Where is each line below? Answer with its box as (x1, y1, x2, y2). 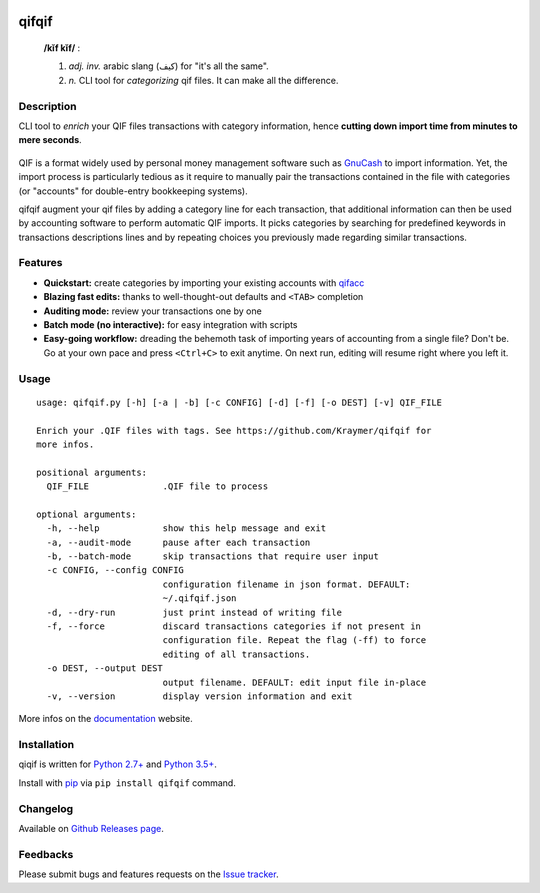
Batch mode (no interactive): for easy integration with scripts (43, 318, 299, 330)
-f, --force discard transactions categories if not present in (46, 620, 422, 632)
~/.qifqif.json (162, 593, 237, 604)
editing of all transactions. (162, 648, 311, 660)
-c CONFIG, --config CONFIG (46, 565, 185, 576)
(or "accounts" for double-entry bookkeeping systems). (18, 185, 249, 197)
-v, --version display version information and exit (46, 690, 353, 702)
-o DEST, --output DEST (46, 663, 164, 674)
